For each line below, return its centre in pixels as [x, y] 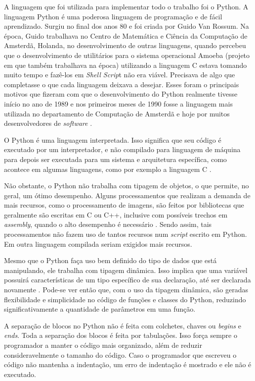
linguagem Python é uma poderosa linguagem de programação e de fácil [113, 16]
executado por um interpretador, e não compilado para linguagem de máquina [122, 149]
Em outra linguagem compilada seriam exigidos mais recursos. [98, 244]
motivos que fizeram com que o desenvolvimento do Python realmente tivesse [121, 94]
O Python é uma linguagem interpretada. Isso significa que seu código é [113, 139]
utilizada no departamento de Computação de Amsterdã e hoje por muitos [117, 113]
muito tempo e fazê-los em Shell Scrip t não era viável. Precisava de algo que [120, 75]
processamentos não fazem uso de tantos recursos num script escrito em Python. [126, 234]
